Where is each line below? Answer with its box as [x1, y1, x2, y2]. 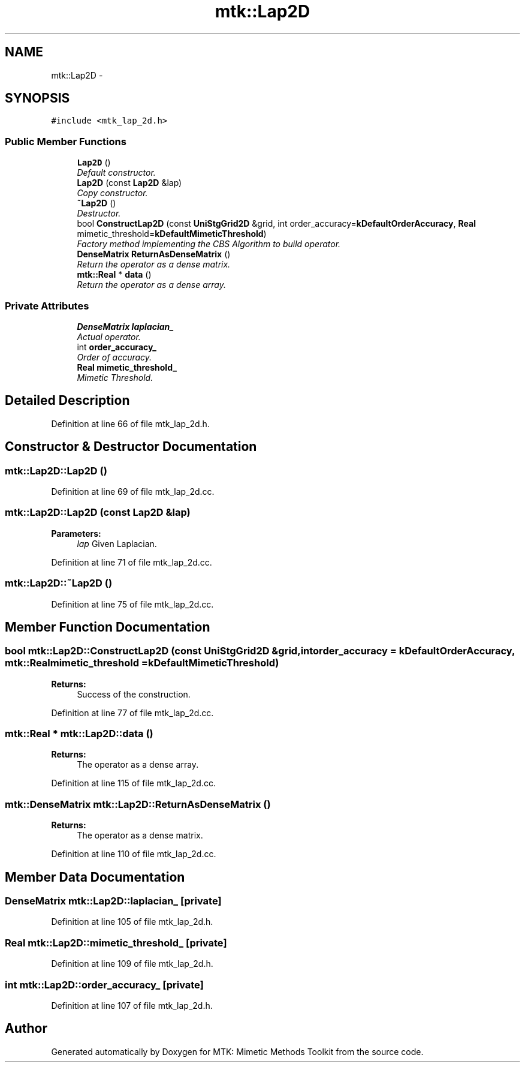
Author [5, 1021, 47, 1036]
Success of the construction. [77, 689, 191, 699]
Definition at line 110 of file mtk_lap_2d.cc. [51, 849, 216, 859]
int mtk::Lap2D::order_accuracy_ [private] [5, 978, 204, 991]
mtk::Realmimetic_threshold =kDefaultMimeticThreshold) [5, 657, 279, 669]
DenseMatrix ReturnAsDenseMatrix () [77, 249, 231, 260]
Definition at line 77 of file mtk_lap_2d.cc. [51, 707, 214, 718]
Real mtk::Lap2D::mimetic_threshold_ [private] [5, 936, 227, 949]
